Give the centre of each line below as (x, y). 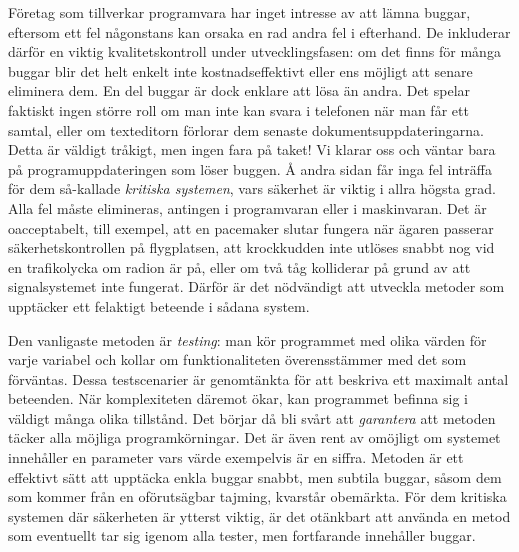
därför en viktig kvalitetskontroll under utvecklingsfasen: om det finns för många (254, 51)
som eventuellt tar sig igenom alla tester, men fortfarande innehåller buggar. (242, 535)
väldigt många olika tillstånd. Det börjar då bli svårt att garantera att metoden (252, 417)
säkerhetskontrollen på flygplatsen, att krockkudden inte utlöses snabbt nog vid (251, 247)
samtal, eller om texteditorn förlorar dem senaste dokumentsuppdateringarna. (246, 129)
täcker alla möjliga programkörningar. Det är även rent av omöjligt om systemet (254, 437)
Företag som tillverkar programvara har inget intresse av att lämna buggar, (239, 12)
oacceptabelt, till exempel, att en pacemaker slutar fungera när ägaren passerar (251, 227)
